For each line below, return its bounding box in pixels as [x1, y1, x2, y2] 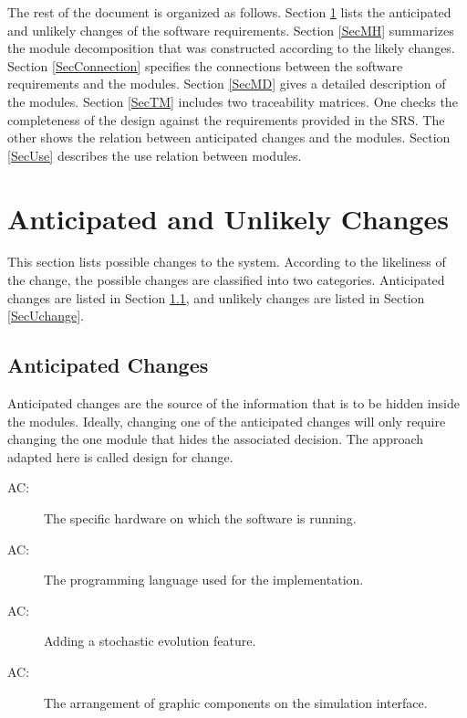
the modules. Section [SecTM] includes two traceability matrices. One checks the [7, 91, 458, 111]
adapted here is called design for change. [7, 447, 233, 466]
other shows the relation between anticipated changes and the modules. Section [7, 128, 451, 147]
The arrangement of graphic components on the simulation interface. [44, 692, 428, 712]
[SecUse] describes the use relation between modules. [7, 145, 302, 164]
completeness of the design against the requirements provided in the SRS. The [7, 110, 445, 129]
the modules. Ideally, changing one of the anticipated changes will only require [7, 411, 446, 430]
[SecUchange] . [7, 306, 85, 325]
